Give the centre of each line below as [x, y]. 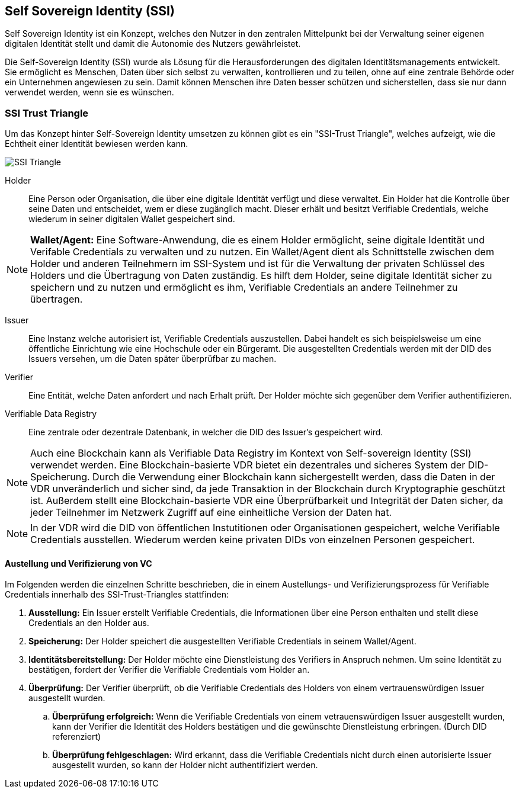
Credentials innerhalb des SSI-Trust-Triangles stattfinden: [117, 595]
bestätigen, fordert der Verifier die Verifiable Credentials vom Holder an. [169, 670]
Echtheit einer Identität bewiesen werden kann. [97, 144]
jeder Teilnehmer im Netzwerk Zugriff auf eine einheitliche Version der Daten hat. [211, 513]
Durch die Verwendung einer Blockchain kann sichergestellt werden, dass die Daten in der [294, 477]
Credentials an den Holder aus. [89, 623]
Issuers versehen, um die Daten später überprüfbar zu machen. [153, 359]
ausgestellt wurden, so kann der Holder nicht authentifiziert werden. [185, 765]
